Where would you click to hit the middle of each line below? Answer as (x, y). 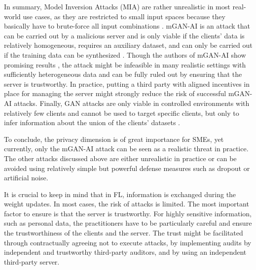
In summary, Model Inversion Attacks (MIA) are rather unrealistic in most (117, 6)
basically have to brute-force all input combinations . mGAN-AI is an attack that (127, 26)
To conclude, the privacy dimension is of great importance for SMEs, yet (114, 139)
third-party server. (32, 261)
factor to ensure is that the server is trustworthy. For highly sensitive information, (128, 213)
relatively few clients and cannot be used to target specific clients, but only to (122, 113)
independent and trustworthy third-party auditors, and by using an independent (125, 252)
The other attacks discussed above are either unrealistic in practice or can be (120, 158)
